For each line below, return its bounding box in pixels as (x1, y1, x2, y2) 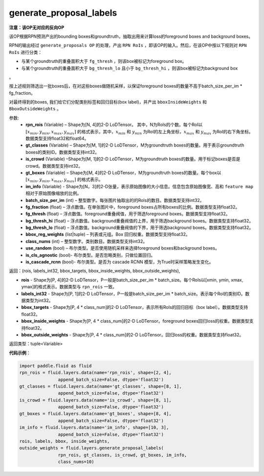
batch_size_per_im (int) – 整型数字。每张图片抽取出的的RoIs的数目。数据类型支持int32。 (25, 197, 204, 203)
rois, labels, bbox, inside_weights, (19, 439, 110, 444)
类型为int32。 (25, 298, 53, 303)
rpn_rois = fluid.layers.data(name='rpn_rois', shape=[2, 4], (19, 370, 172, 376)
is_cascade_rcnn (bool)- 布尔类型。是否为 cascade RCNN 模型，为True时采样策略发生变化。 (25, 259, 214, 265)
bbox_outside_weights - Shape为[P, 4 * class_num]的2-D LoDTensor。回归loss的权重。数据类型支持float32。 (21, 331, 244, 338)
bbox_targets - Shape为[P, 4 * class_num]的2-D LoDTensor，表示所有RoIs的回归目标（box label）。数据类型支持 (21, 304, 248, 310)
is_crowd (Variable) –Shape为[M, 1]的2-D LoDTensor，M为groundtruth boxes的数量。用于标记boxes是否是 (25, 156, 241, 162)
